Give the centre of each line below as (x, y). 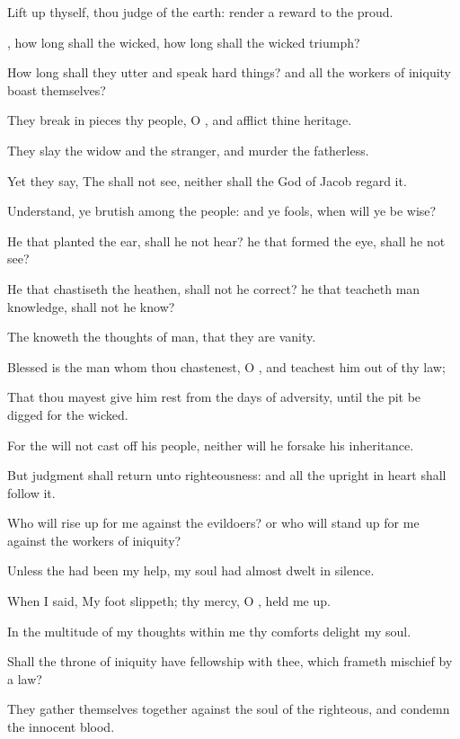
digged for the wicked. (68, 414)
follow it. (31, 492)
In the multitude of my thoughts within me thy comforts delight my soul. (209, 631)
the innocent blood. (61, 727)
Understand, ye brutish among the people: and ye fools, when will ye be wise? (222, 211)
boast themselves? (57, 89)
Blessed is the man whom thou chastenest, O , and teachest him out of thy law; (226, 366)
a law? (25, 678)
